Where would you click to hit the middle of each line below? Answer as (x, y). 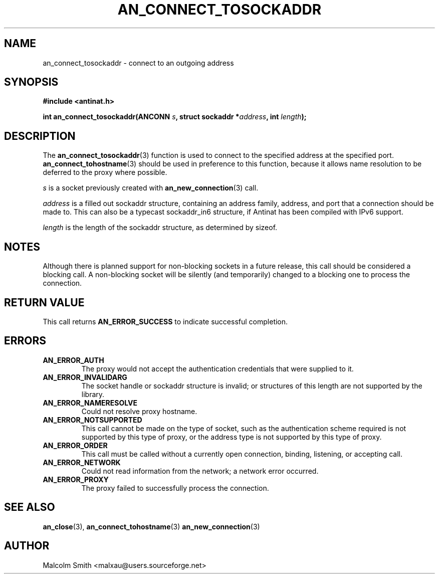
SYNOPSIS (31, 82)
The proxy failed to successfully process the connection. (175, 488)
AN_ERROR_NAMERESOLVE (90, 403)
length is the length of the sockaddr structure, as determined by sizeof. (160, 228)
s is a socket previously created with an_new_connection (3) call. (151, 188)
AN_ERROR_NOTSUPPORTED (92, 420)
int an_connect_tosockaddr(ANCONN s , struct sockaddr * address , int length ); (175, 117)
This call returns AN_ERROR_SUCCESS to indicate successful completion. (165, 321)
